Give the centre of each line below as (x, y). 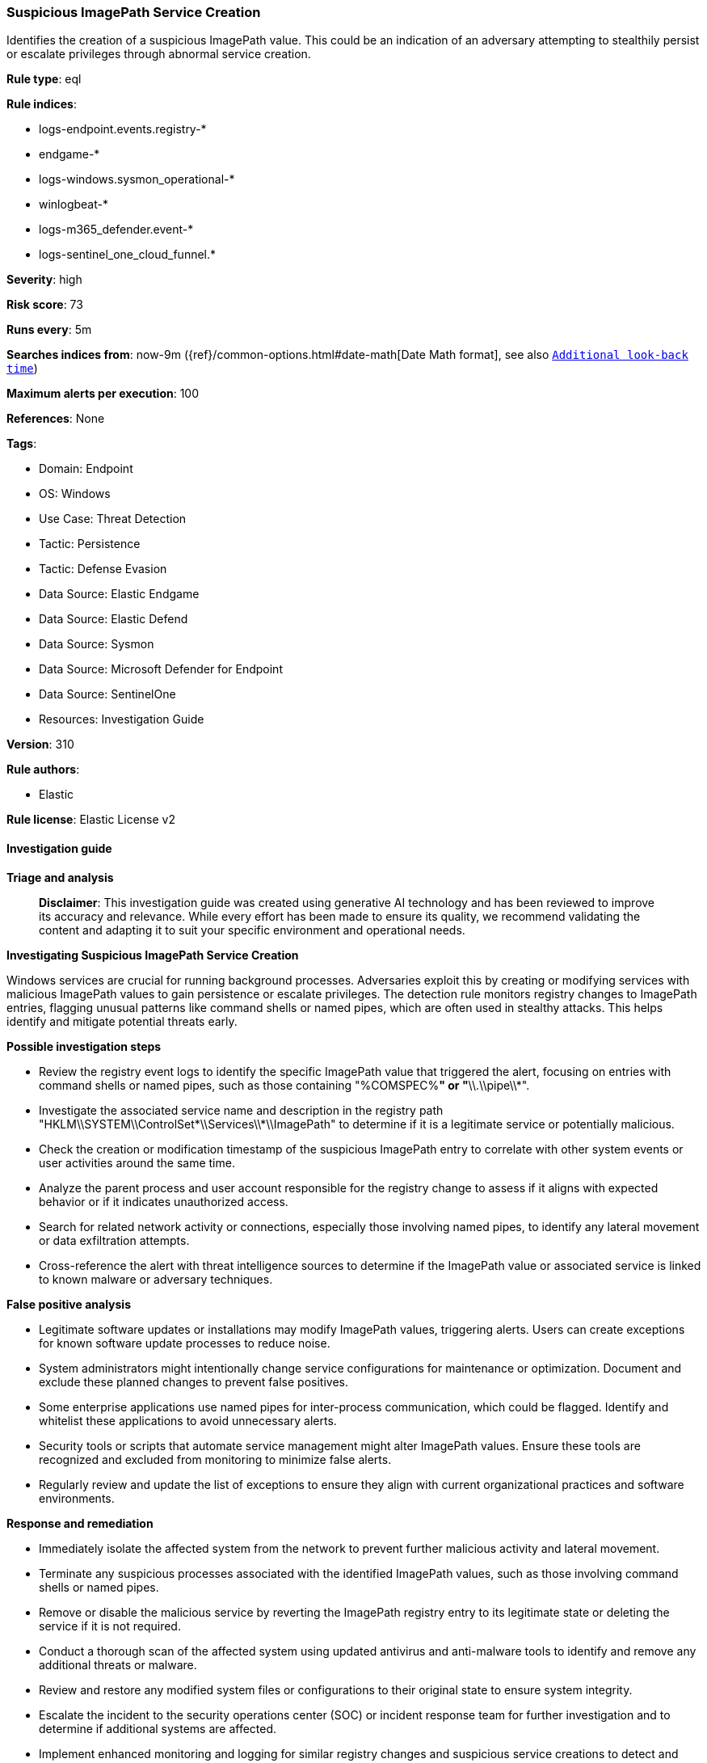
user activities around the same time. (137, 1162)
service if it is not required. (110, 1626)
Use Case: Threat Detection (113, 519)
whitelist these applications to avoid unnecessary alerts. (188, 1420)
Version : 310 (40, 744)
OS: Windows (75, 494)
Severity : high (44, 280)
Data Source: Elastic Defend (114, 619)
